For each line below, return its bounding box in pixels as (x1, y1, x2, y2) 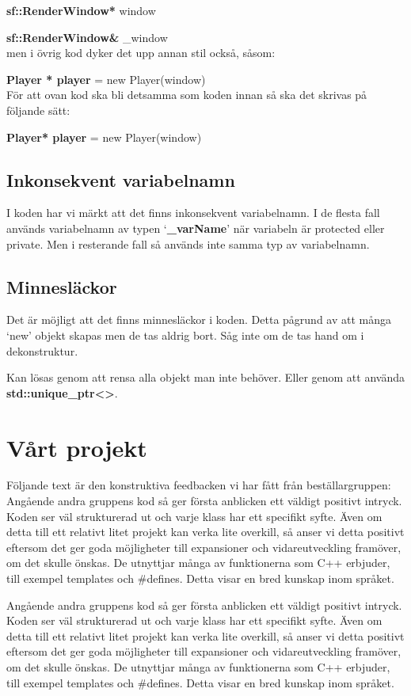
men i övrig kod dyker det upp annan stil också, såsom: (6, 44, 276, 61)
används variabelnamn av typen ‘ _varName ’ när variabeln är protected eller (6, 219, 385, 236)
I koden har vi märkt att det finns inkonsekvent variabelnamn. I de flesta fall (6, 204, 380, 221)
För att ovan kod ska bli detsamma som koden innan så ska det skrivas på (6, 86, 367, 103)
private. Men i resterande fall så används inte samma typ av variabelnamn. (6, 235, 370, 252)
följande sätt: (6, 101, 70, 118)
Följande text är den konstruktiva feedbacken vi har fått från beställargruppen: (6, 477, 391, 493)
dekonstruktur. (6, 342, 78, 359)
